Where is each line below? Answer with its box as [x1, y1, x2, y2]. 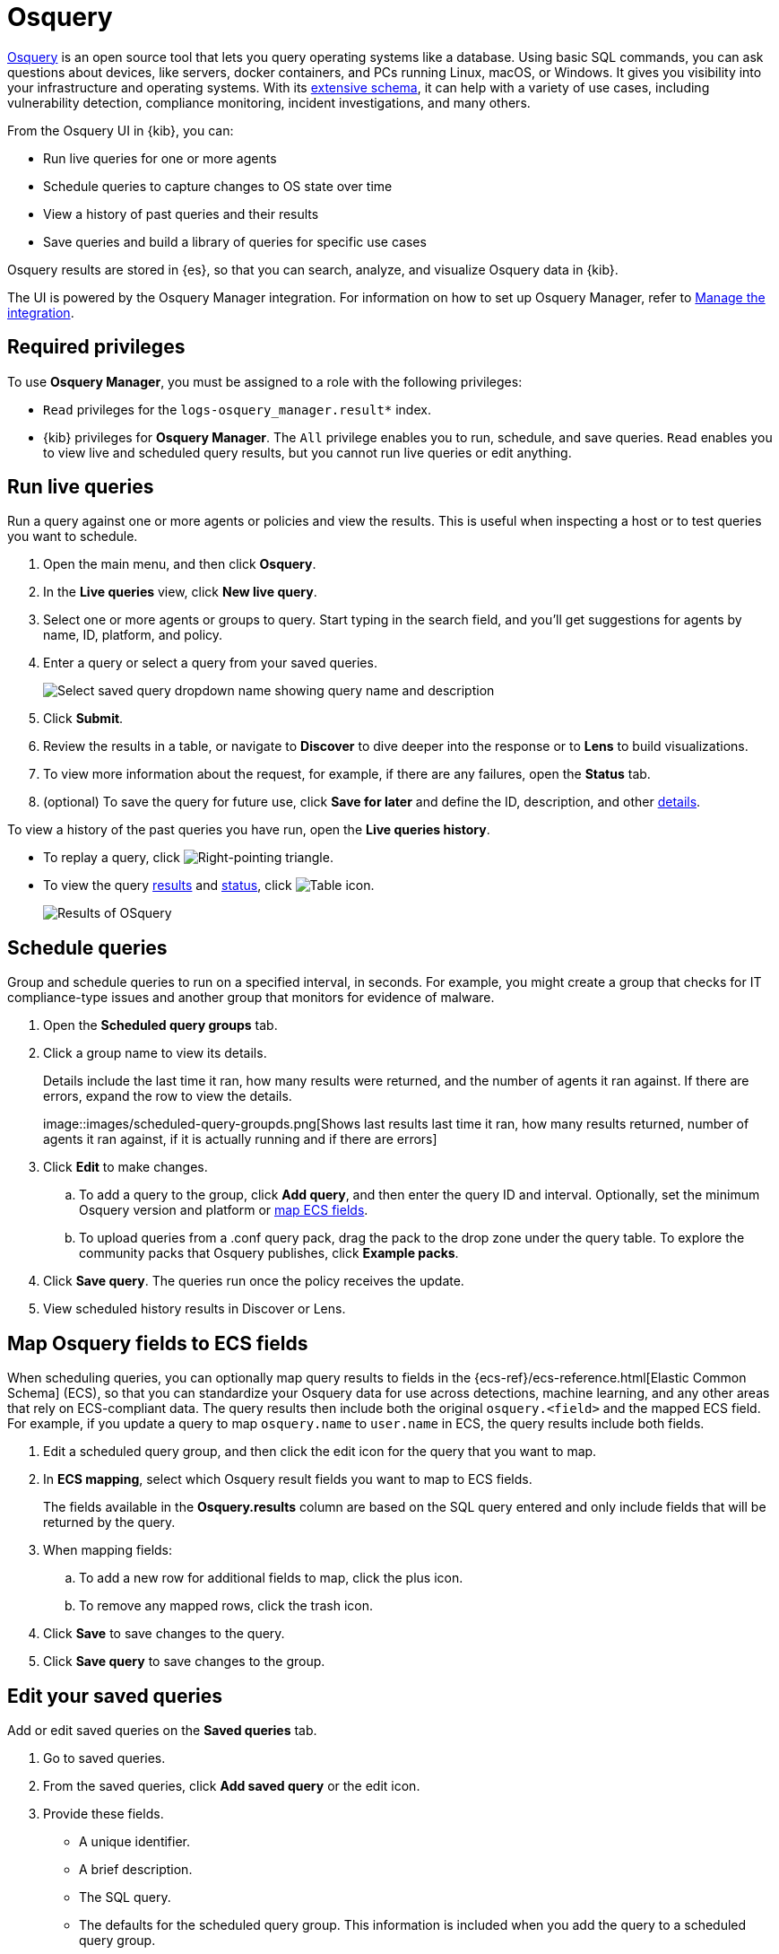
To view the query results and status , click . [43, 877, 375, 894]
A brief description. [79, 1861, 193, 1877]
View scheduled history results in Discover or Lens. [43, 1301, 346, 1317]
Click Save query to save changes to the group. [43, 1653, 325, 1670]
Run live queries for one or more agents [43, 150, 277, 166]
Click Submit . [43, 711, 124, 727]
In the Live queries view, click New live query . [43, 584, 317, 600]
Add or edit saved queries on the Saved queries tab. [7, 1722, 317, 1738]
